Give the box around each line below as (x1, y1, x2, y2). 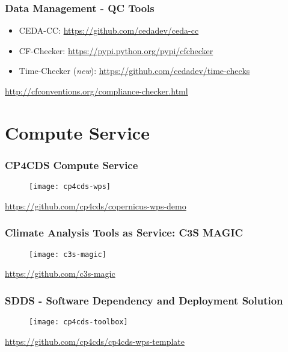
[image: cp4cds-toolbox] (29, 318, 128, 327)
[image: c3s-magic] (29, 250, 106, 259)
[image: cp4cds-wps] (29, 182, 111, 191)
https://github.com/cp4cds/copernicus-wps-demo (5, 199, 186, 212)
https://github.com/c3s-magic (5, 267, 115, 280)
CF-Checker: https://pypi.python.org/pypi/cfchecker (19, 44, 213, 57)
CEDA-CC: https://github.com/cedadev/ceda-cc (19, 24, 199, 37)
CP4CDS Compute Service (5, 157, 138, 172)
